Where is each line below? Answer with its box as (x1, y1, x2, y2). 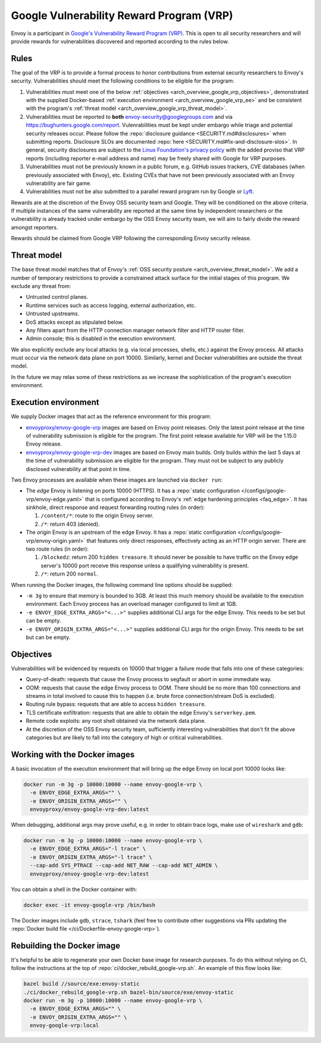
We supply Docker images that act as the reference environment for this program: (11, 413, 211, 420)
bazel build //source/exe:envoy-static (23, 981, 140, 987)
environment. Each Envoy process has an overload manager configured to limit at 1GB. (26, 600, 238, 608)
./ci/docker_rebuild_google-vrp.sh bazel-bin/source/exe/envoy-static (23, 989, 234, 995)
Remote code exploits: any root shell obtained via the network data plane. (26, 718, 206, 725)
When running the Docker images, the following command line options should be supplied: (11, 581, 233, 588)
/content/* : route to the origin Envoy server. (40, 512, 154, 519)
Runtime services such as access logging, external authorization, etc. (26, 302, 196, 309)
